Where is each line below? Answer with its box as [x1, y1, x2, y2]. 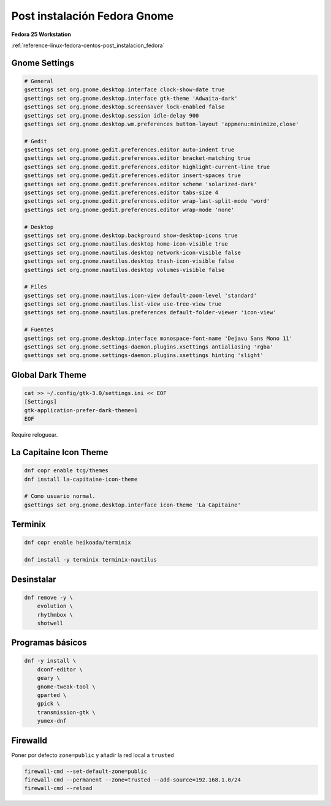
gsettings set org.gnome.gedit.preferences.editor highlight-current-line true [24, 163, 270, 170]
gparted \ [37, 692, 67, 699]
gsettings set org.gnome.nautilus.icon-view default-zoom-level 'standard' [24, 292, 257, 299]
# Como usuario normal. [24, 493, 96, 500]
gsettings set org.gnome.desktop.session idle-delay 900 [24, 112, 199, 119]
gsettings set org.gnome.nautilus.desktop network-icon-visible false [24, 249, 242, 256]
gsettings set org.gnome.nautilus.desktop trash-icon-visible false [24, 258, 235, 265]
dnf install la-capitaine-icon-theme [24, 475, 138, 483]
